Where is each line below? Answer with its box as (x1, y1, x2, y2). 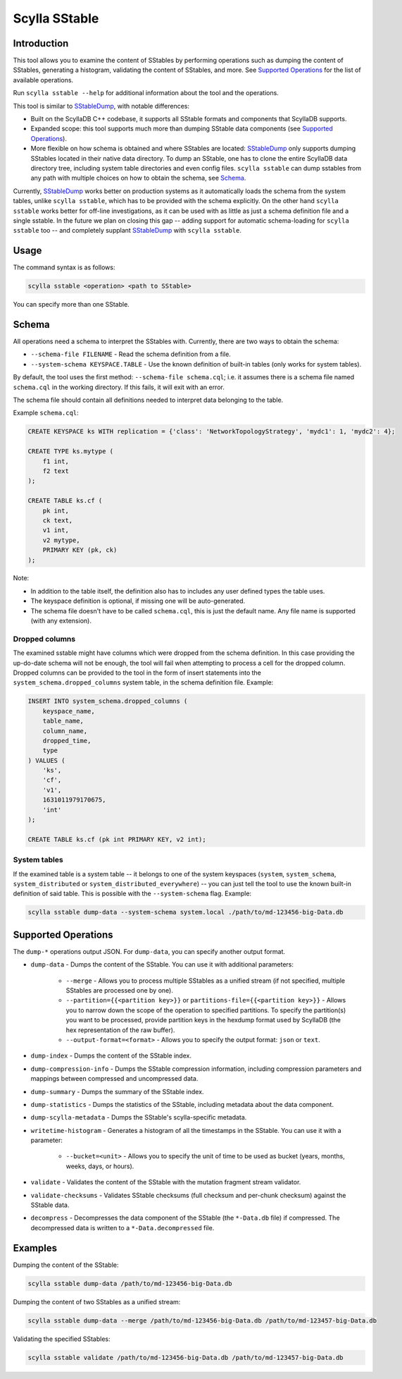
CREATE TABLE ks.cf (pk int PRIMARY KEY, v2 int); (27, 835, 207, 843)
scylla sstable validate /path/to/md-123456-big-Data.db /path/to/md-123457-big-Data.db (27, 1354, 344, 1361)
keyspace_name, (42, 707, 95, 715)
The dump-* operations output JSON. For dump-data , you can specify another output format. (13, 947, 285, 955)
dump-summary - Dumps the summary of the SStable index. (30, 1087, 204, 1096)
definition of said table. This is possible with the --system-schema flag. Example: (13, 889, 252, 898)
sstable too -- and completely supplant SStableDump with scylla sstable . (13, 226, 242, 235)
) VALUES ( (27, 756, 65, 764)
